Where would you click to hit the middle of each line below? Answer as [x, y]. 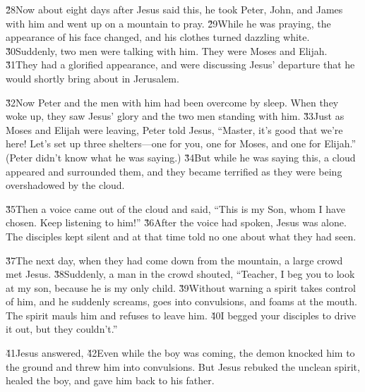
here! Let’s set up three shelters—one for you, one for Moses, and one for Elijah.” [181, 143]
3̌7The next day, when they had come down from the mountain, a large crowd [174, 260]
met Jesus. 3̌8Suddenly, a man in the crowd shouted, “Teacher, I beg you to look [180, 274]
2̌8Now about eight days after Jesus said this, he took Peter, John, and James [174, 9]
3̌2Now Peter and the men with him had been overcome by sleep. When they [172, 102]
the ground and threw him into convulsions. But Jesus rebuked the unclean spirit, [183, 366]
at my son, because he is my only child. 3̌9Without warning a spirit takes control [181, 287]
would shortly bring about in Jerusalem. [92, 78]
